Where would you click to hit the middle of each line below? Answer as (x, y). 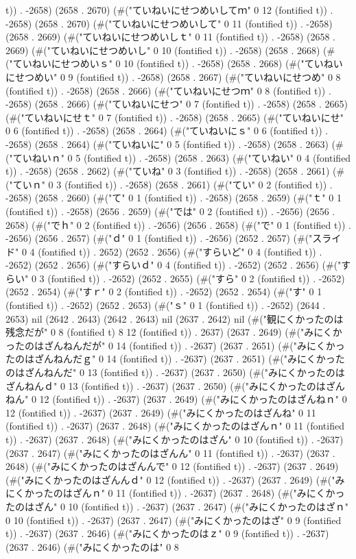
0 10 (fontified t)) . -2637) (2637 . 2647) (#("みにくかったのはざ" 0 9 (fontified (174, 520)
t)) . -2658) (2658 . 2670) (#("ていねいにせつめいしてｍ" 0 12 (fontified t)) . (169, 10)
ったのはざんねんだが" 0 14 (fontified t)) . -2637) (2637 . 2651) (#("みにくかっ (175, 345)
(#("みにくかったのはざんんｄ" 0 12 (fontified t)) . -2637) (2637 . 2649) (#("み (175, 479)
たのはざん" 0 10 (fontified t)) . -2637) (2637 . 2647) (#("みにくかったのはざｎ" (177, 506)
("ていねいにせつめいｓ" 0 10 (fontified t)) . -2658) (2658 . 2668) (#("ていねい (174, 63)
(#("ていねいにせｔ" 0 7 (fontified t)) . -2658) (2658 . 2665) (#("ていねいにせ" (175, 117)
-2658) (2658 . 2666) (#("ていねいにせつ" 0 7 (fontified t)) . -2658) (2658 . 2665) (177, 104)
